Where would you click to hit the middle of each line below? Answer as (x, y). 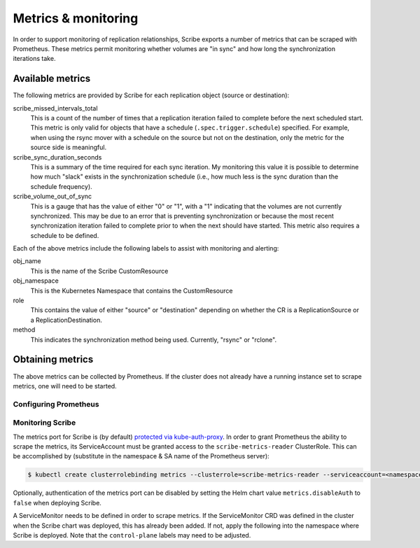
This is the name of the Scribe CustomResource (99, 271)
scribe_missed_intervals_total (55, 108)
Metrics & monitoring (76, 18)
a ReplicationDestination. (66, 320)
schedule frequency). (61, 186)
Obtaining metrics (53, 359)
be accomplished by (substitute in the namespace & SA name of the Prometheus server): (141, 456)
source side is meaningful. (69, 148)
